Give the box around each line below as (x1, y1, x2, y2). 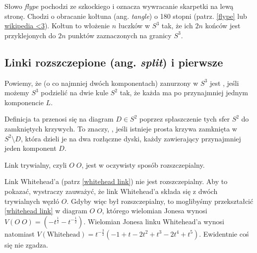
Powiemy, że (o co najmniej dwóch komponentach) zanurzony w (4, 77, 198, 88)
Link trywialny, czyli (4, 159, 67, 170)
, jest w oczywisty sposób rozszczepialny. (81, 159, 205, 170)
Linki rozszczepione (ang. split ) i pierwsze (4, 54, 223, 69)
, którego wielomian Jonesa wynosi (102, 205, 207, 216)
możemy (4, 87, 29, 98)
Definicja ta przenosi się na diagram (4, 114, 114, 124)
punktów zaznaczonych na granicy (68, 30, 172, 40)
